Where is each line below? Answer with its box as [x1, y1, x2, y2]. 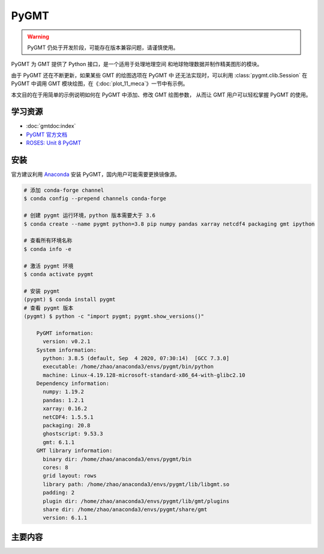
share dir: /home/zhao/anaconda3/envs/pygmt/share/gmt [43, 506, 208, 513]
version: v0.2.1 [43, 338, 91, 345]
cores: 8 [43, 464, 68, 471]
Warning [27, 33, 49, 40]
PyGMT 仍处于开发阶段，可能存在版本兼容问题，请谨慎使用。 [27, 44, 179, 51]
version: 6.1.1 [43, 514, 88, 522]
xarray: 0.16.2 [43, 405, 88, 412]
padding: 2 [43, 489, 75, 496]
